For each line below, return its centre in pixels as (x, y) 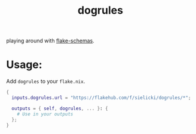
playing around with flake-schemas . (50, 41)
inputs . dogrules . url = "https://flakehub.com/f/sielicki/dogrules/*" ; (101, 98)
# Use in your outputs (45, 114)
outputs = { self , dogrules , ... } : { (60, 108)
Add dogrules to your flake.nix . (46, 82)
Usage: (24, 65)
